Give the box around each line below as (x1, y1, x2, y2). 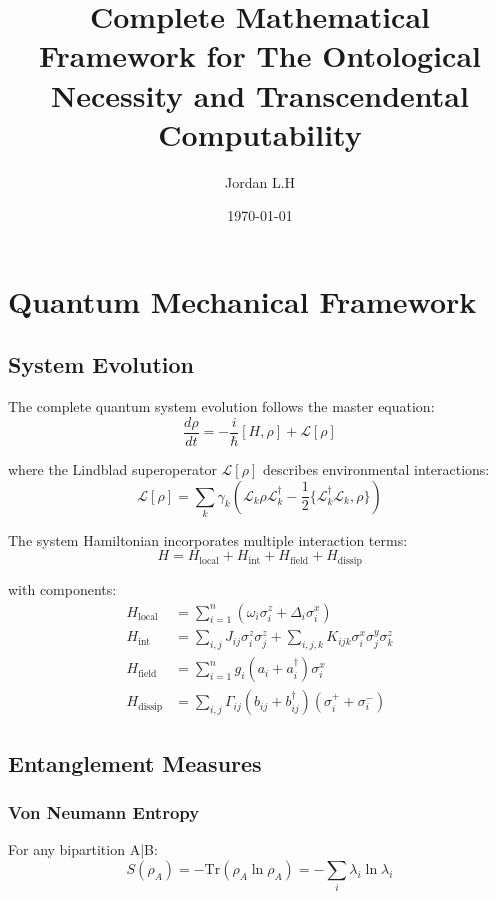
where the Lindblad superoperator (8, 458, 217, 479)
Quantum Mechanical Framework (8, 280, 477, 321)
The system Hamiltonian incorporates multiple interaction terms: (8, 529, 408, 550)
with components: (8, 578, 117, 599)
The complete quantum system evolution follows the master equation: (8, 396, 435, 417)
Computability (158, 113, 362, 154)
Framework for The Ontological (38, 35, 481, 76)
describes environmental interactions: (262, 458, 490, 479)
